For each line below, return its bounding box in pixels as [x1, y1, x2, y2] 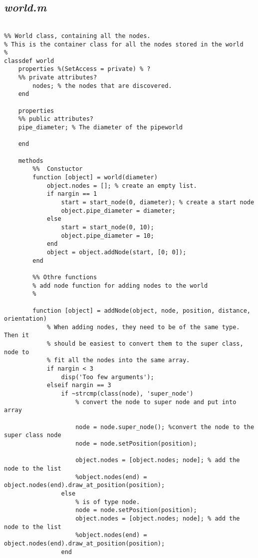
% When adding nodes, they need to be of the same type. [46, 323, 240, 331]
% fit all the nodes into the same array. [46, 357, 190, 364]
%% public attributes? [18, 115, 93, 123]
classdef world [4, 57, 54, 64]
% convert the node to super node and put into [75, 398, 237, 406]
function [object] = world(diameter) [32, 174, 158, 181]
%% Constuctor [32, 165, 83, 173]
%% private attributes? [18, 74, 97, 81]
